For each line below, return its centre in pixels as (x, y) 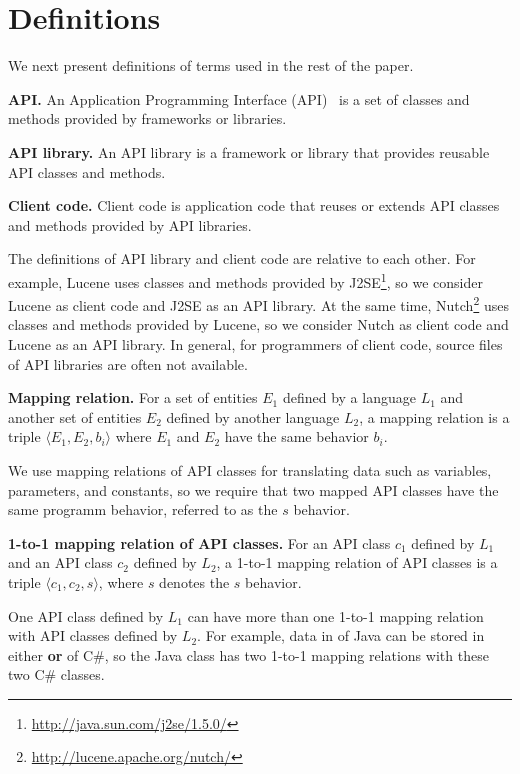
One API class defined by (86, 615)
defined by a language (349, 397)
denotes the (194, 581)
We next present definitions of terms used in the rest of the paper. (211, 65)
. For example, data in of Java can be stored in (341, 635)
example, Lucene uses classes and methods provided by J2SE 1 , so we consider (245, 280)
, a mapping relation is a (434, 416)
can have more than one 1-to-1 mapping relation (335, 615)
